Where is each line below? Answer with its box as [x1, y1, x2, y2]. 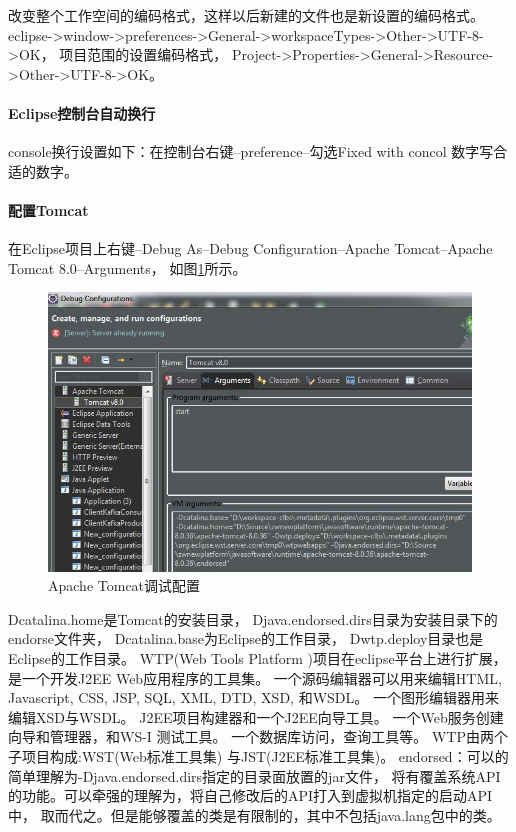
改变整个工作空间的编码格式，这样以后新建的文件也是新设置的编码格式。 [8, 5, 484, 25]
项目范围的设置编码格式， [59, 44, 228, 65]
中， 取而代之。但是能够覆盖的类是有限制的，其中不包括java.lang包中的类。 [8, 804, 501, 825]
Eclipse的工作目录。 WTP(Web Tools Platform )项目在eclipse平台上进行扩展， [8, 647, 507, 668]
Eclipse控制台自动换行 [8, 102, 156, 123]
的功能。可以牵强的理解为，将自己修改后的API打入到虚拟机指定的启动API [8, 785, 493, 806]
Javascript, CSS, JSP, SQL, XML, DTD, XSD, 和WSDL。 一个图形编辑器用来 [8, 687, 499, 708]
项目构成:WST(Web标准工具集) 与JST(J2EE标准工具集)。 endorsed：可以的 [21, 745, 509, 766]
